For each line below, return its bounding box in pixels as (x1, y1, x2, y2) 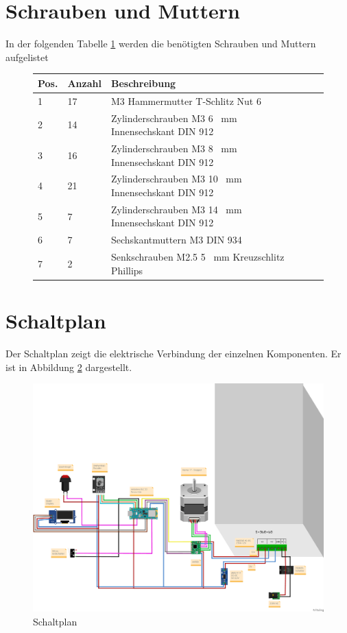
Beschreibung (110, 75, 176, 90)
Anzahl (67, 75, 101, 90)
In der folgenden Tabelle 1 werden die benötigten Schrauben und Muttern (5, 36, 316, 51)
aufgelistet (5, 49, 49, 64)
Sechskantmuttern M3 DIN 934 (110, 232, 242, 247)
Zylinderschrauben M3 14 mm (110, 202, 242, 216)
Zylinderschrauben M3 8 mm (110, 141, 237, 155)
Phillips (110, 263, 143, 277)
